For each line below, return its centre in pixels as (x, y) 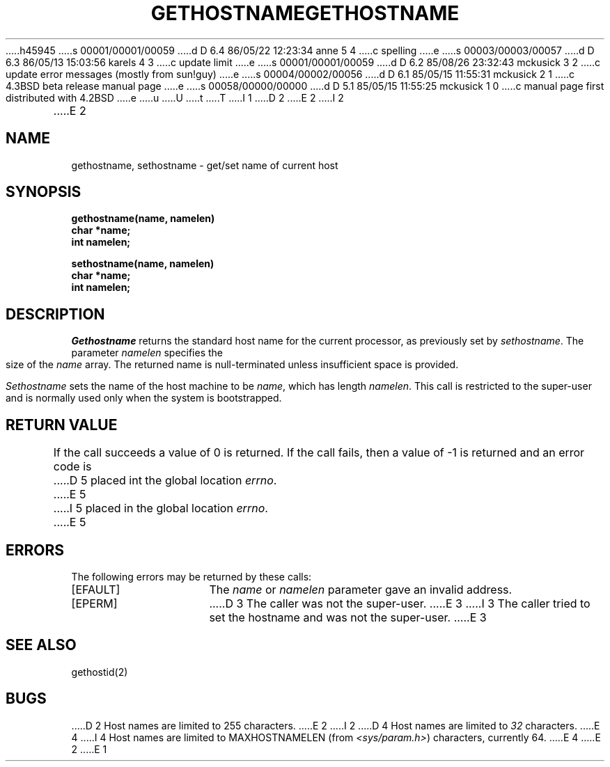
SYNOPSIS (44, 192)
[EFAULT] (96, 589)
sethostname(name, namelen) (143, 264)
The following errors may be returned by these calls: (191, 576)
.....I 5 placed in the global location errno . (161, 508)
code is (72, 467)
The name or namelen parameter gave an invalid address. (361, 589)
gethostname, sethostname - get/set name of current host (205, 165)
